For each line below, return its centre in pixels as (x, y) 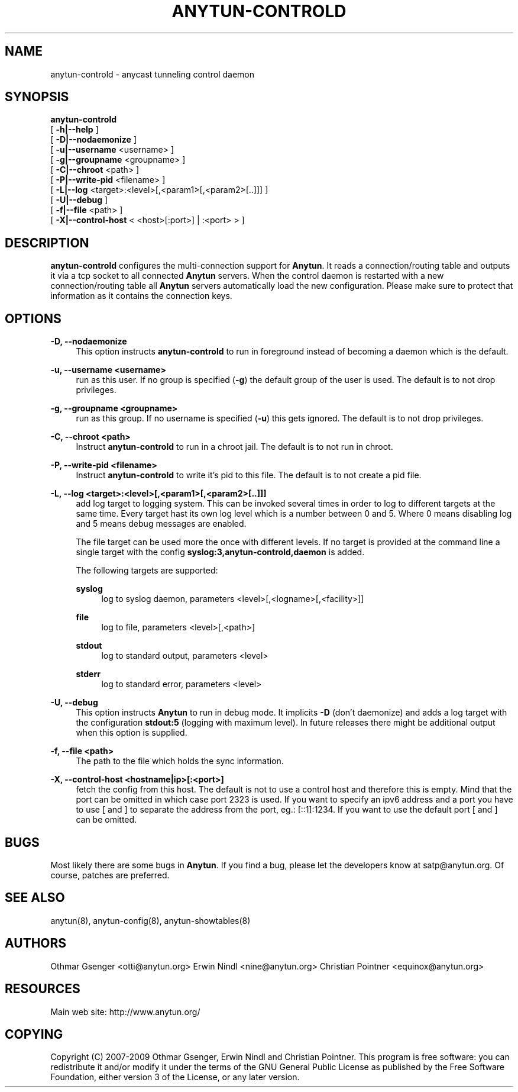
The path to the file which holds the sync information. (180, 761)
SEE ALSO (35, 898)
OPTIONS (33, 318)
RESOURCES (43, 989)
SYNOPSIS (37, 97)
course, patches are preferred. (110, 875)
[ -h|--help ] (75, 130)
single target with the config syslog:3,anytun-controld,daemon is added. (220, 552)
